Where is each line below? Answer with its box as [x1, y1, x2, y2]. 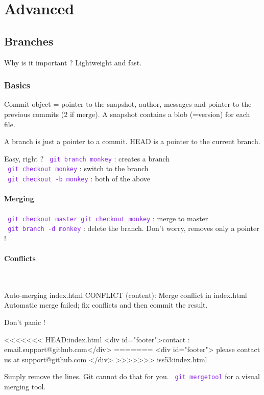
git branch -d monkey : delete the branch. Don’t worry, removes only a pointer [8, 223, 259, 234]
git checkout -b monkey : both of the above [8, 173, 151, 184]
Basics [4, 79, 30, 91]
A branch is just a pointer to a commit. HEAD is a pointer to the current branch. [4, 136, 260, 147]
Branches [4, 33, 54, 49]
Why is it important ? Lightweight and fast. [4, 57, 142, 67]
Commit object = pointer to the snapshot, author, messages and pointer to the [4, 99, 252, 109]
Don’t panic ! [4, 317, 45, 328]
